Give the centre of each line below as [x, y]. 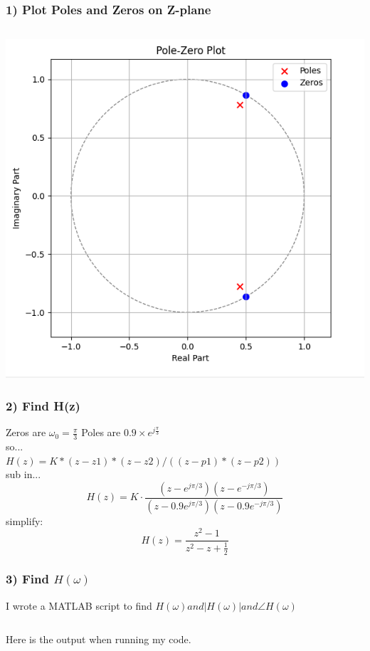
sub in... [23, 474]
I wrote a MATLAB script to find [79, 605]
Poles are [101, 432]
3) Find [27, 579]
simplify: [25, 520]
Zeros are [26, 432]
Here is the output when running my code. [99, 639]
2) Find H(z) [43, 405]
